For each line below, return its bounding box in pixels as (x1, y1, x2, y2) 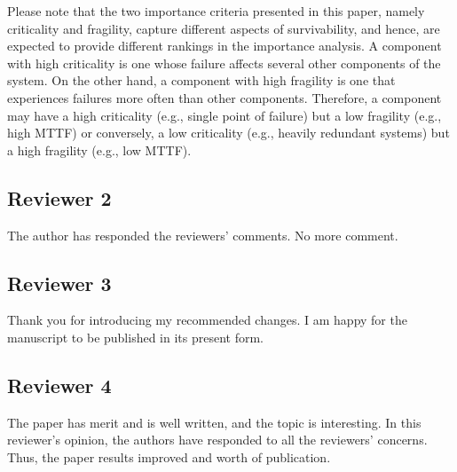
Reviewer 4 (7, 371, 112, 398)
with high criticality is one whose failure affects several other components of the (7, 53, 441, 72)
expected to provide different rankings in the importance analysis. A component (7, 36, 442, 55)
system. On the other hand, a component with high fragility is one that (7, 71, 396, 90)
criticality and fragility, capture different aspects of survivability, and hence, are (7, 19, 440, 37)
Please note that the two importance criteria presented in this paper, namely (7, 2, 425, 20)
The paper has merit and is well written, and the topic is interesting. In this (7, 413, 422, 431)
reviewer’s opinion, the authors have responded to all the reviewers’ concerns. (7, 430, 428, 449)
